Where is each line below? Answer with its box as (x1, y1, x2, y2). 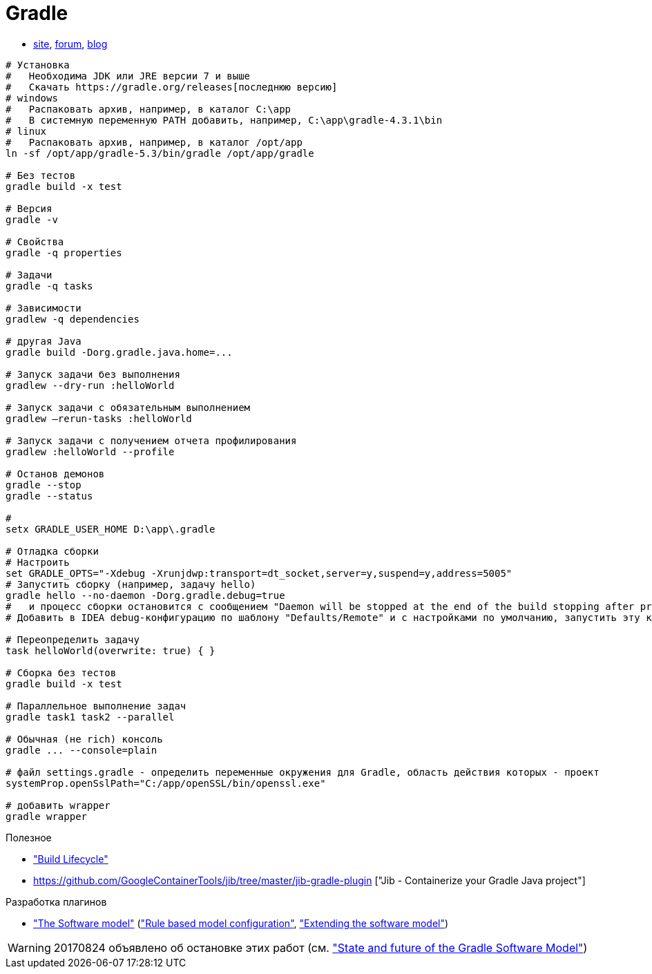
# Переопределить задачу (6, 633, 140, 645)
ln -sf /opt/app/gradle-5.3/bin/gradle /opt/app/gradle (6, 147, 314, 159)
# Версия (6, 202, 52, 214)
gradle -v (6, 213, 58, 225)
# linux (6, 125, 47, 137)
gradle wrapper (6, 810, 88, 822)
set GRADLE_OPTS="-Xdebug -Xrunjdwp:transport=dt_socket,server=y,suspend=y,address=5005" (6, 567, 512, 579)
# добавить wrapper (6, 799, 111, 811)
